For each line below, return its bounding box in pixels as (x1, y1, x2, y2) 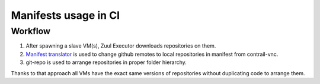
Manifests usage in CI (11, 9, 120, 22)
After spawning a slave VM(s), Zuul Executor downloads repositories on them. (25, 42, 216, 49)
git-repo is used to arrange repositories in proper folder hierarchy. (25, 59, 187, 66)
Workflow (11, 26, 50, 36)
